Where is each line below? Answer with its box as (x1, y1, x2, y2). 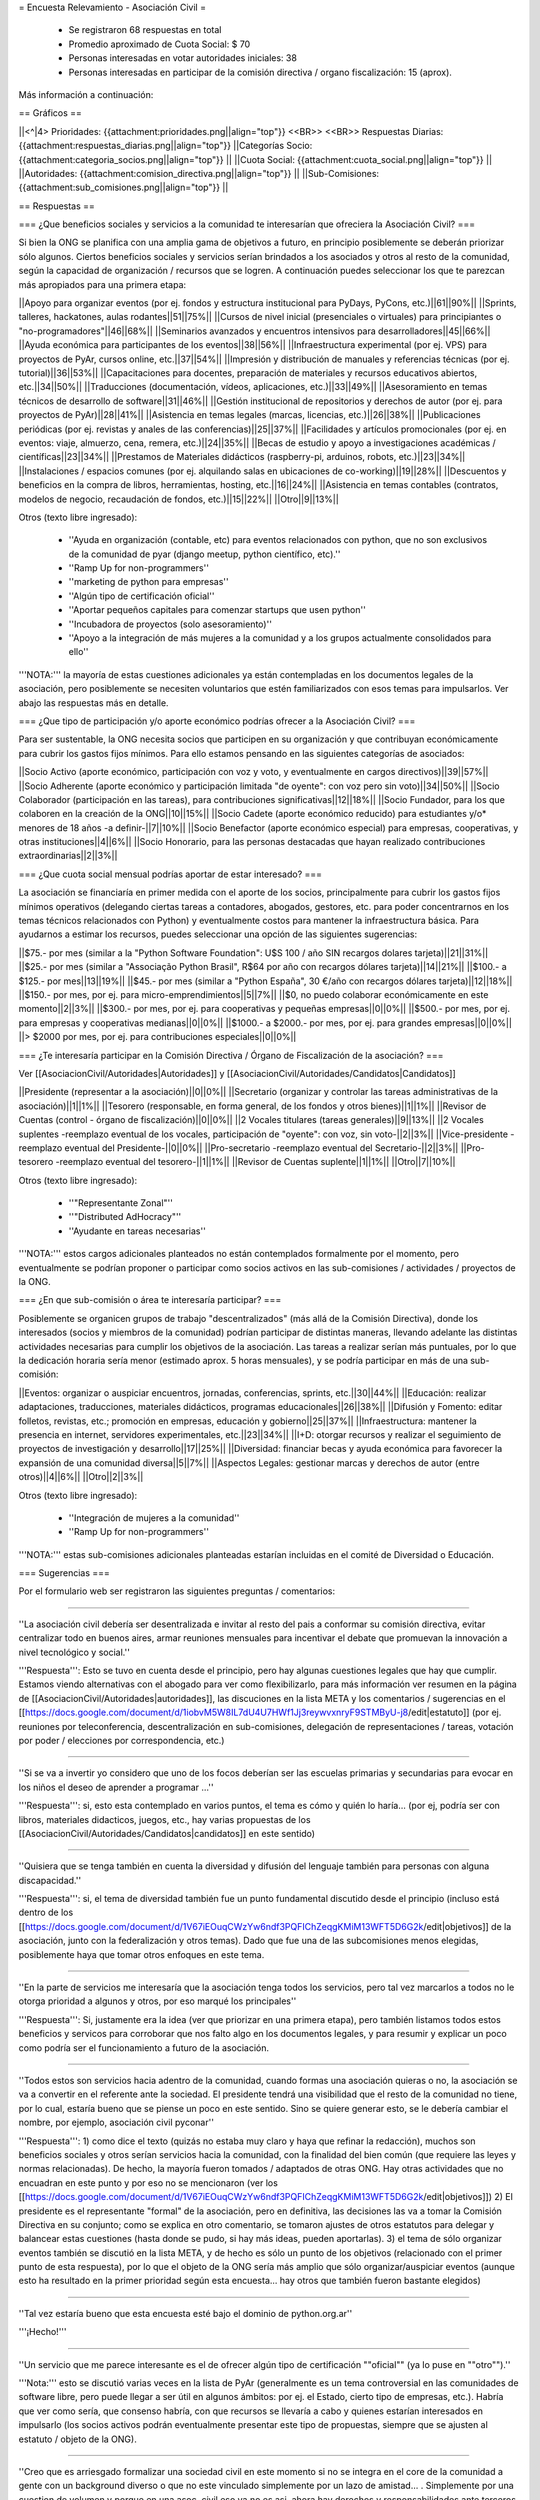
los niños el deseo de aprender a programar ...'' (18, 1781, 214, 1793)
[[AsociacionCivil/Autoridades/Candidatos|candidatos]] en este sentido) (18, 1827, 315, 1839)
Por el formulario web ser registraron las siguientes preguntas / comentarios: (18, 1585, 336, 1597)
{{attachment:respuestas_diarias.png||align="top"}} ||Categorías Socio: (18, 140, 313, 152)
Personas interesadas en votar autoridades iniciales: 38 (68, 52, 297, 64)
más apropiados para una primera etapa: (18, 278, 187, 290)
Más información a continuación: (18, 88, 154, 100)
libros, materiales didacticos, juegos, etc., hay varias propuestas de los (18, 1813, 311, 1825)
